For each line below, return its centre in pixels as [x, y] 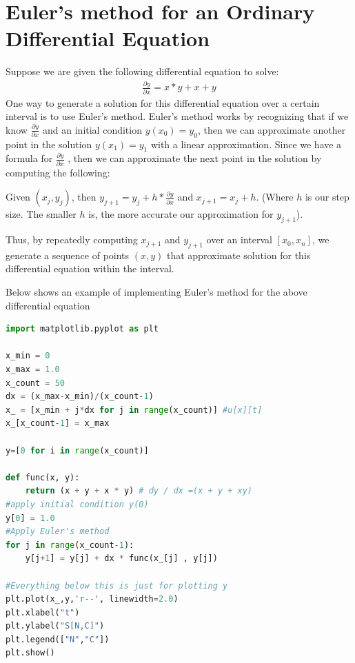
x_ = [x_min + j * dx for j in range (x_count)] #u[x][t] [134, 410]
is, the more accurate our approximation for [181, 214]
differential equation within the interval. [90, 268]
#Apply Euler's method [58, 532]
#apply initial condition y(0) [77, 504]
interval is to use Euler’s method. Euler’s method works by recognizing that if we [177, 116]
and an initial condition [92, 129]
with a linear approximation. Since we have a [246, 144]
